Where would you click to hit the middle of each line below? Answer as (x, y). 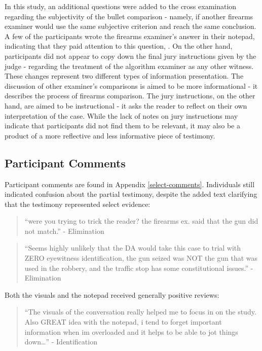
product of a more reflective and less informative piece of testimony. (110, 135)
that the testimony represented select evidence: (78, 204)
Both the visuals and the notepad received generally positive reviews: (112, 294)
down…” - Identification (61, 342)
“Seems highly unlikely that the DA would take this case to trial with (133, 248)
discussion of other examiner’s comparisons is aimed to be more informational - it (131, 85)
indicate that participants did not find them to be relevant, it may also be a (122, 126)
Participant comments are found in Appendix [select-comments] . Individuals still (130, 184)
